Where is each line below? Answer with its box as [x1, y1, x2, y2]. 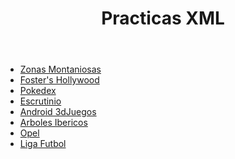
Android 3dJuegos [19, 106, 97, 118]
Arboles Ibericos [19, 117, 88, 129]
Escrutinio [19, 95, 62, 107]
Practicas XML [101, 7, 225, 30]
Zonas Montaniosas [19, 63, 102, 76]
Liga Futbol [19, 138, 67, 150]
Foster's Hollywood [19, 74, 100, 86]
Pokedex [19, 85, 57, 97]
